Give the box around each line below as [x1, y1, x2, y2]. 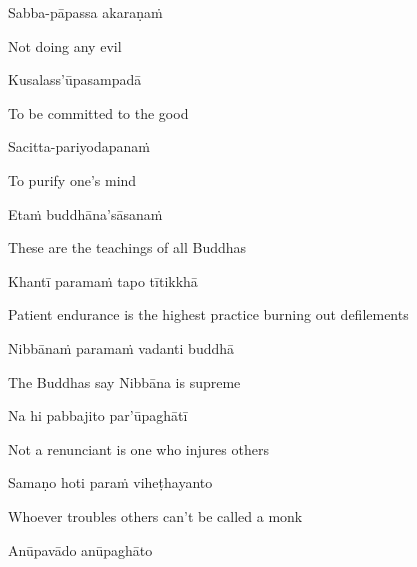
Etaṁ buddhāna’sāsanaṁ [8, 203, 163, 224]
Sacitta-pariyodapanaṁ [8, 136, 151, 157]
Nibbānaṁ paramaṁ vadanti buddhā [8, 337, 235, 358]
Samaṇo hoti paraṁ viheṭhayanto [8, 472, 213, 493]
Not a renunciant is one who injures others [8, 438, 269, 459]
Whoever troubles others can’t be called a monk [8, 505, 303, 526]
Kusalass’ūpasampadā [8, 69, 142, 90]
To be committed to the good [8, 102, 189, 123]
